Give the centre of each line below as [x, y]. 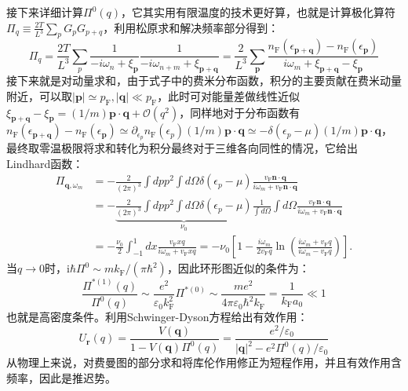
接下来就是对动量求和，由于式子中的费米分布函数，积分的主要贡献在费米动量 [204, 80]
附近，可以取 [39, 95]
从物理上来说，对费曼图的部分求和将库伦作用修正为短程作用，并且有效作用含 [204, 362]
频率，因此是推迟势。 [61, 377]
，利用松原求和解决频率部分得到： [191, 27]
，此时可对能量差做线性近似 [229, 95]
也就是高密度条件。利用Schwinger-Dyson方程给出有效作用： [157, 317]
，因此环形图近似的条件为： [238, 268]
